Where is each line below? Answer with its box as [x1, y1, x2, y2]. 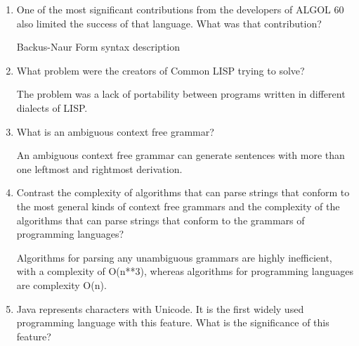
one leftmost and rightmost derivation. [16, 161, 183, 176]
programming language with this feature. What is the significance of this [16, 315, 329, 330]
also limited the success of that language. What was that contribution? [16, 15, 322, 30]
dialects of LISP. [16, 100, 88, 115]
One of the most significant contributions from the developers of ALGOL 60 [16, 2, 344, 16]
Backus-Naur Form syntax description [16, 39, 180, 54]
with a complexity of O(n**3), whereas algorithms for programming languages [16, 264, 353, 278]
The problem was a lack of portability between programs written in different [16, 86, 346, 101]
